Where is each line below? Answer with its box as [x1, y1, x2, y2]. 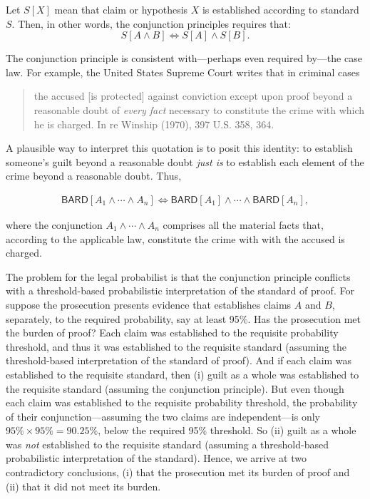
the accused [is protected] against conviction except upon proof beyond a [34, 88, 353, 103]
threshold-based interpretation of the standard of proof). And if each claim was [6, 353, 352, 368]
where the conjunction [6, 217, 103, 232]
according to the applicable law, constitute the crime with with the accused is [6, 231, 345, 246]
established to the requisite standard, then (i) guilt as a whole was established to [6, 366, 359, 381]
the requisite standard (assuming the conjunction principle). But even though [6, 381, 344, 396]
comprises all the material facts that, [163, 217, 324, 232]
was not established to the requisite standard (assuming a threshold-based [6, 436, 329, 451]
